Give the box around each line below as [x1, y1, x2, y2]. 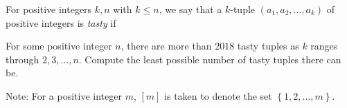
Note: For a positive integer [6, 88, 122, 102]
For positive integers [6, 2, 92, 16]
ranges [310, 39, 338, 53]
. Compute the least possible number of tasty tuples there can [78, 52, 341, 66]
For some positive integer [6, 39, 112, 53]
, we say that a [159, 2, 222, 16]
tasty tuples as [237, 39, 299, 53]
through [6, 52, 39, 66]
